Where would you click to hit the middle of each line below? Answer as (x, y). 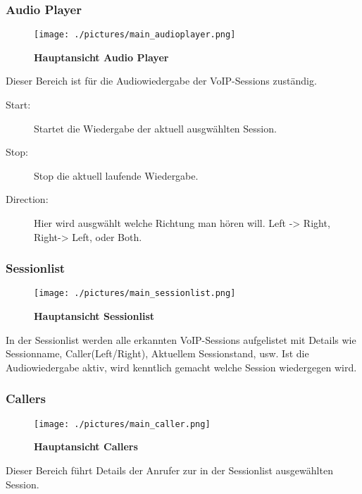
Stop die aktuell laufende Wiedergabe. (116, 175)
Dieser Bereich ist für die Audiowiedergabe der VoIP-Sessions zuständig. (161, 81)
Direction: (27, 199)
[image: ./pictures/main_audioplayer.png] (135, 35)
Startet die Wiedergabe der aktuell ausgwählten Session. (155, 128)
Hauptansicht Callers (86, 446)
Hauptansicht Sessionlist (94, 316)
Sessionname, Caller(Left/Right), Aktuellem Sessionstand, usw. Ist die (157, 353)
